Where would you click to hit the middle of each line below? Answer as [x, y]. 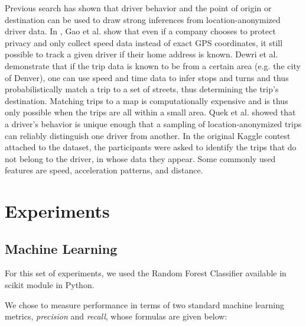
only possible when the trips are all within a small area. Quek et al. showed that [150, 112]
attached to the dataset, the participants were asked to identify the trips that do [151, 147]
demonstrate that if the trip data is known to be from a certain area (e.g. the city [153, 65]
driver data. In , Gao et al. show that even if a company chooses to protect [140, 31]
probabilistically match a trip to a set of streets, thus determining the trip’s [142, 89]
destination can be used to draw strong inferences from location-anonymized [143, 19]
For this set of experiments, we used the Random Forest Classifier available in [146, 273]
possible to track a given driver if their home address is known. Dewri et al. [141, 54]
